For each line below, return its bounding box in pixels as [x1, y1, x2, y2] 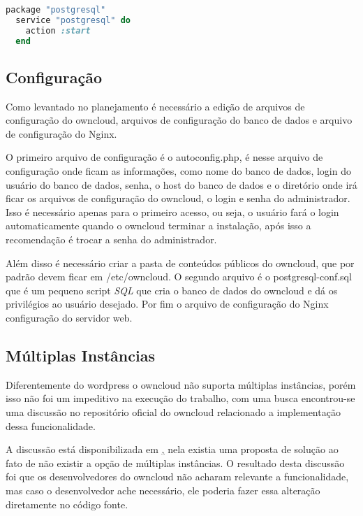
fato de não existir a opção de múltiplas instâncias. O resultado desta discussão [6, 455, 345, 470]
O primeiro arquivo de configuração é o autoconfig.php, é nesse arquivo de [6, 150, 323, 164]
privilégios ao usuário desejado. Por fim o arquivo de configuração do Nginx [6, 296, 329, 311]
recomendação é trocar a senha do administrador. [6, 232, 217, 247]
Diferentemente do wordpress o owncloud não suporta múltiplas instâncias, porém [6, 377, 356, 392]
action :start [25, 25, 91, 36]
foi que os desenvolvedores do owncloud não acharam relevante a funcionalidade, [6, 469, 349, 484]
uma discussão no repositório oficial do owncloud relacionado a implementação [6, 405, 341, 419]
